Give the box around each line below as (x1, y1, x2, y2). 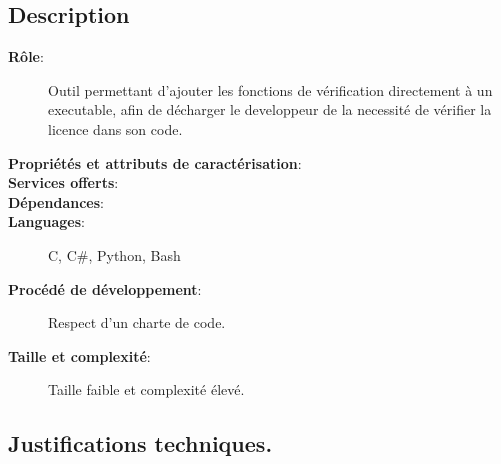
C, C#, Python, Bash (48, 244, 181, 265)
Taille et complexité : (8, 345, 151, 366)
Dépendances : (8, 191, 104, 212)
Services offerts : (8, 172, 119, 193)
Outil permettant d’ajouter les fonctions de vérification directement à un (48, 79, 493, 100)
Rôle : (8, 46, 44, 67)
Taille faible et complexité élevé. (48, 379, 245, 400)
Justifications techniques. (8, 428, 273, 459)
